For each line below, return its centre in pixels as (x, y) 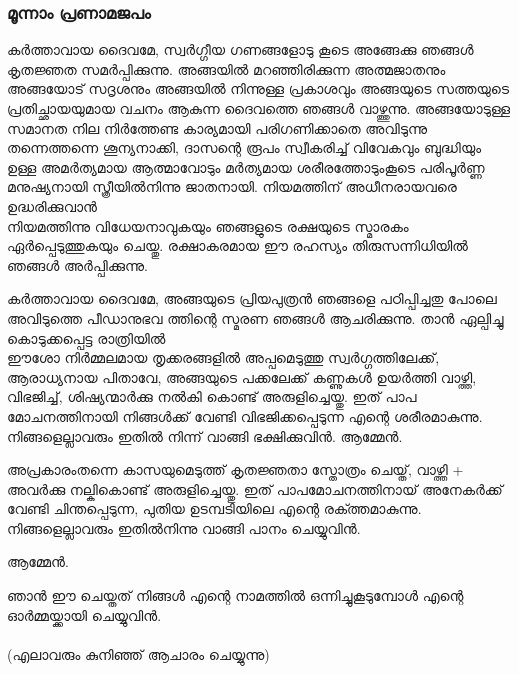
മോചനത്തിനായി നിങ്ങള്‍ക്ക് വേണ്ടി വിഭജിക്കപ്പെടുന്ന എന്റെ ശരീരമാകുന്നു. (245, 415)
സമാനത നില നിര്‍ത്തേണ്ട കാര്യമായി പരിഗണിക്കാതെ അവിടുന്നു (217, 127)
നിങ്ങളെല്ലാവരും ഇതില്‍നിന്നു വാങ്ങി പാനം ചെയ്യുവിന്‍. (184, 527)
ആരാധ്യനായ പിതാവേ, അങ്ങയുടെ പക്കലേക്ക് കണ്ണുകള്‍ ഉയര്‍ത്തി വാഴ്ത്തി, (242, 376)
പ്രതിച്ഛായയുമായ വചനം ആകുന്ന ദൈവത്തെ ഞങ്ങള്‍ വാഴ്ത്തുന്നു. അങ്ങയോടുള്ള (259, 108)
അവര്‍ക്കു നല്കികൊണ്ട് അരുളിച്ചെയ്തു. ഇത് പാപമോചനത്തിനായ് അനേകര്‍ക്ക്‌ (255, 488)
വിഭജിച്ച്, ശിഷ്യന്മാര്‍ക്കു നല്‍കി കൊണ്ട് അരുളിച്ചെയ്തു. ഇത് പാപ (212, 396)
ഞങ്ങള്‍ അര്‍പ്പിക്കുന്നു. (77, 264)
